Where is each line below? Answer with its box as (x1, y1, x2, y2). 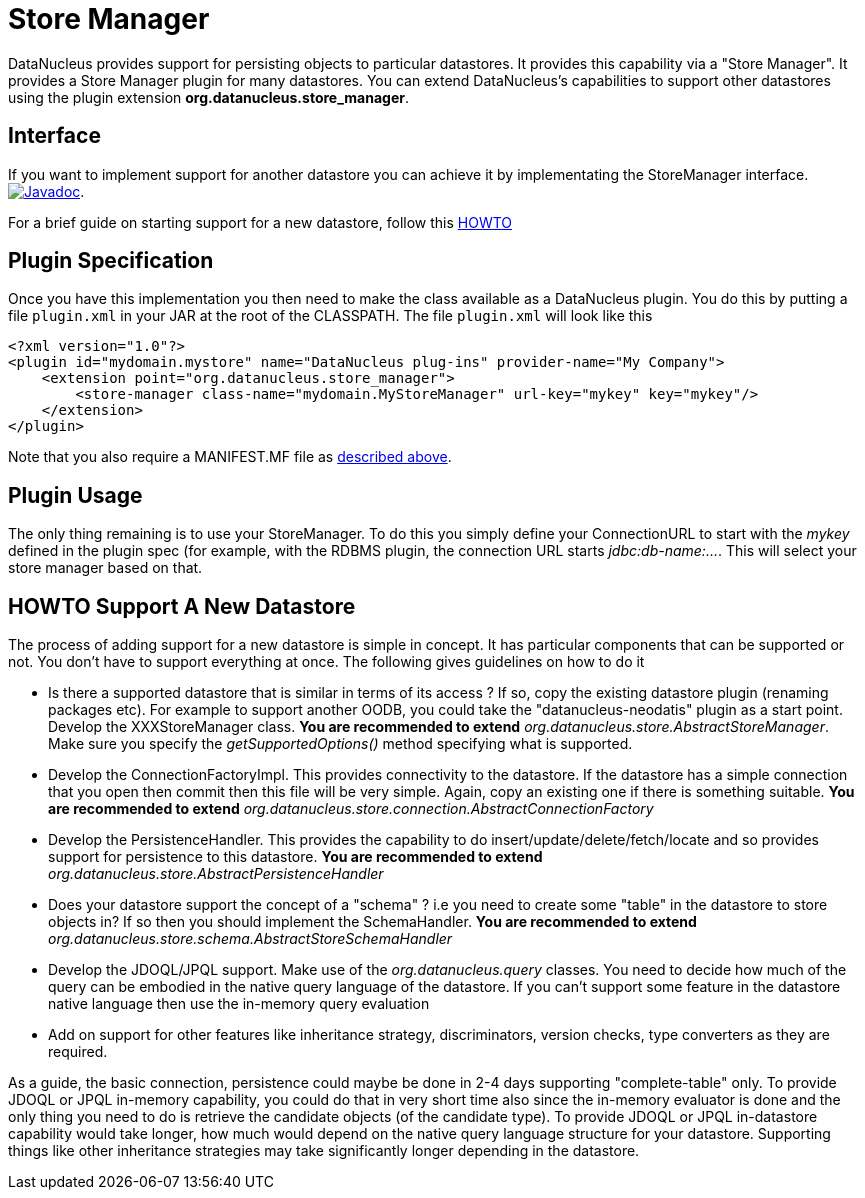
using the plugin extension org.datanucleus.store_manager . (8, 88, 409, 106)
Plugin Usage (8, 482, 143, 508)
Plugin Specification (8, 248, 214, 274)
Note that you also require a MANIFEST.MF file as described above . (8, 448, 452, 466)
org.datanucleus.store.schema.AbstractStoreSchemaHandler (48, 930, 453, 948)
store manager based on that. (8, 559, 203, 577)
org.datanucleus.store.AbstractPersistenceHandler (48, 865, 384, 883)
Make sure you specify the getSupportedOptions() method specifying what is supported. (48, 735, 633, 753)
